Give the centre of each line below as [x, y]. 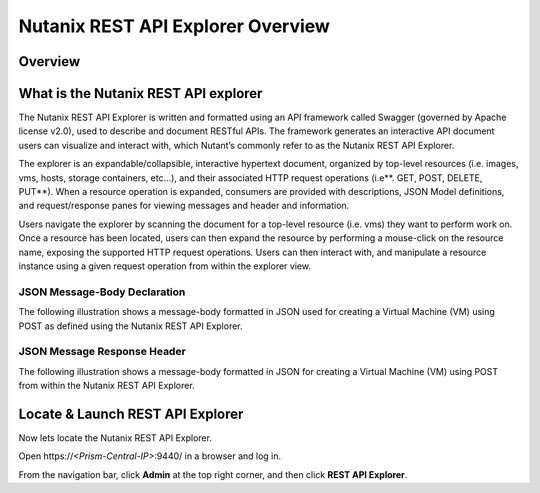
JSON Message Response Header [102, 352]
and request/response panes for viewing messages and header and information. [184, 206]
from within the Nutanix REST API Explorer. [106, 386]
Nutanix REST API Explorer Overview [174, 26]
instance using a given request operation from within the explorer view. [165, 266]
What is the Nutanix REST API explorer [140, 93]
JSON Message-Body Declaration [102, 292]
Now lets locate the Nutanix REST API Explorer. [115, 437]
